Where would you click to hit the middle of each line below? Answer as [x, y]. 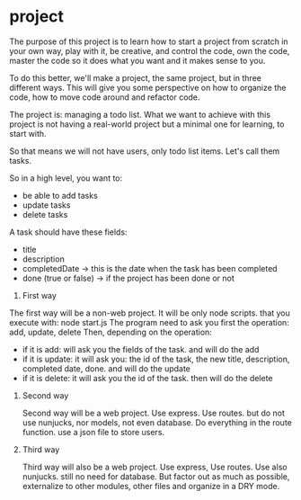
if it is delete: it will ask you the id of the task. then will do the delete [147, 378]
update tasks [46, 205]
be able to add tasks [60, 195]
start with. [28, 133]
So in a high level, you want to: [66, 178]
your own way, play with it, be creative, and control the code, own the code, [150, 50]
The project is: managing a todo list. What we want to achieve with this [140, 114]
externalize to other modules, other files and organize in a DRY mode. [151, 486]
